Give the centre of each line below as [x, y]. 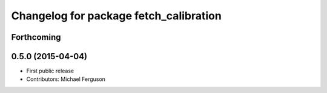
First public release [50, 71]
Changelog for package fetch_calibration [117, 16]
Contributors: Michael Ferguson [66, 79]
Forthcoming [36, 37]
